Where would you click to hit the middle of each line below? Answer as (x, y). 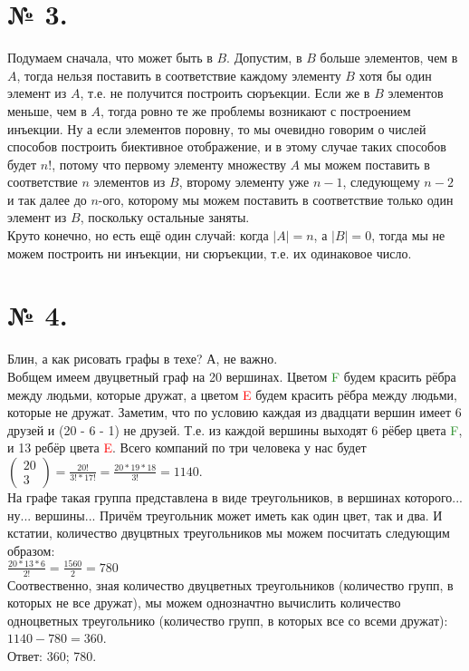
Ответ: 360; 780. (52, 656)
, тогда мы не (408, 235)
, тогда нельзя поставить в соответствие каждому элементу (179, 75)
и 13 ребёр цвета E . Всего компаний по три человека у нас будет (187, 447)
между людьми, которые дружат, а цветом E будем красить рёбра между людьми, (232, 394)
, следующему (381, 182)
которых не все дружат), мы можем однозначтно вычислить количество (204, 603)
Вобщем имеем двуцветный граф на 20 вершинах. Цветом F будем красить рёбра (232, 376)
